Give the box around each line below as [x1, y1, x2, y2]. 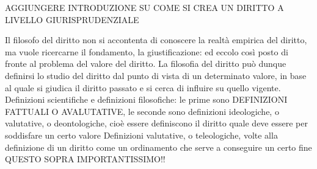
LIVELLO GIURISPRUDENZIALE [5, 13, 139, 26]
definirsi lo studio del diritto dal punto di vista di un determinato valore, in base [5, 69, 307, 81]
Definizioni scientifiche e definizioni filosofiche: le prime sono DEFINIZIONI [5, 93, 288, 106]
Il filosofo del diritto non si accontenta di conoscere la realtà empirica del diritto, [5, 33, 307, 46]
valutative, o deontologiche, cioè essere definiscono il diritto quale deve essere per [5, 117, 308, 129]
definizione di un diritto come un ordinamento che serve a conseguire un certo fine [5, 140, 312, 153]
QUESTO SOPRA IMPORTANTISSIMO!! [5, 153, 166, 165]
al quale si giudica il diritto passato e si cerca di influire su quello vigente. [5, 81, 281, 94]
